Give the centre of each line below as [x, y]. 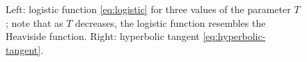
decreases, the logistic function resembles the [171, 22]
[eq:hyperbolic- [234, 36]
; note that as [34, 22]
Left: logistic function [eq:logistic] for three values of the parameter [148, 9]
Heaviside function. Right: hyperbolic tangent [103, 36]
